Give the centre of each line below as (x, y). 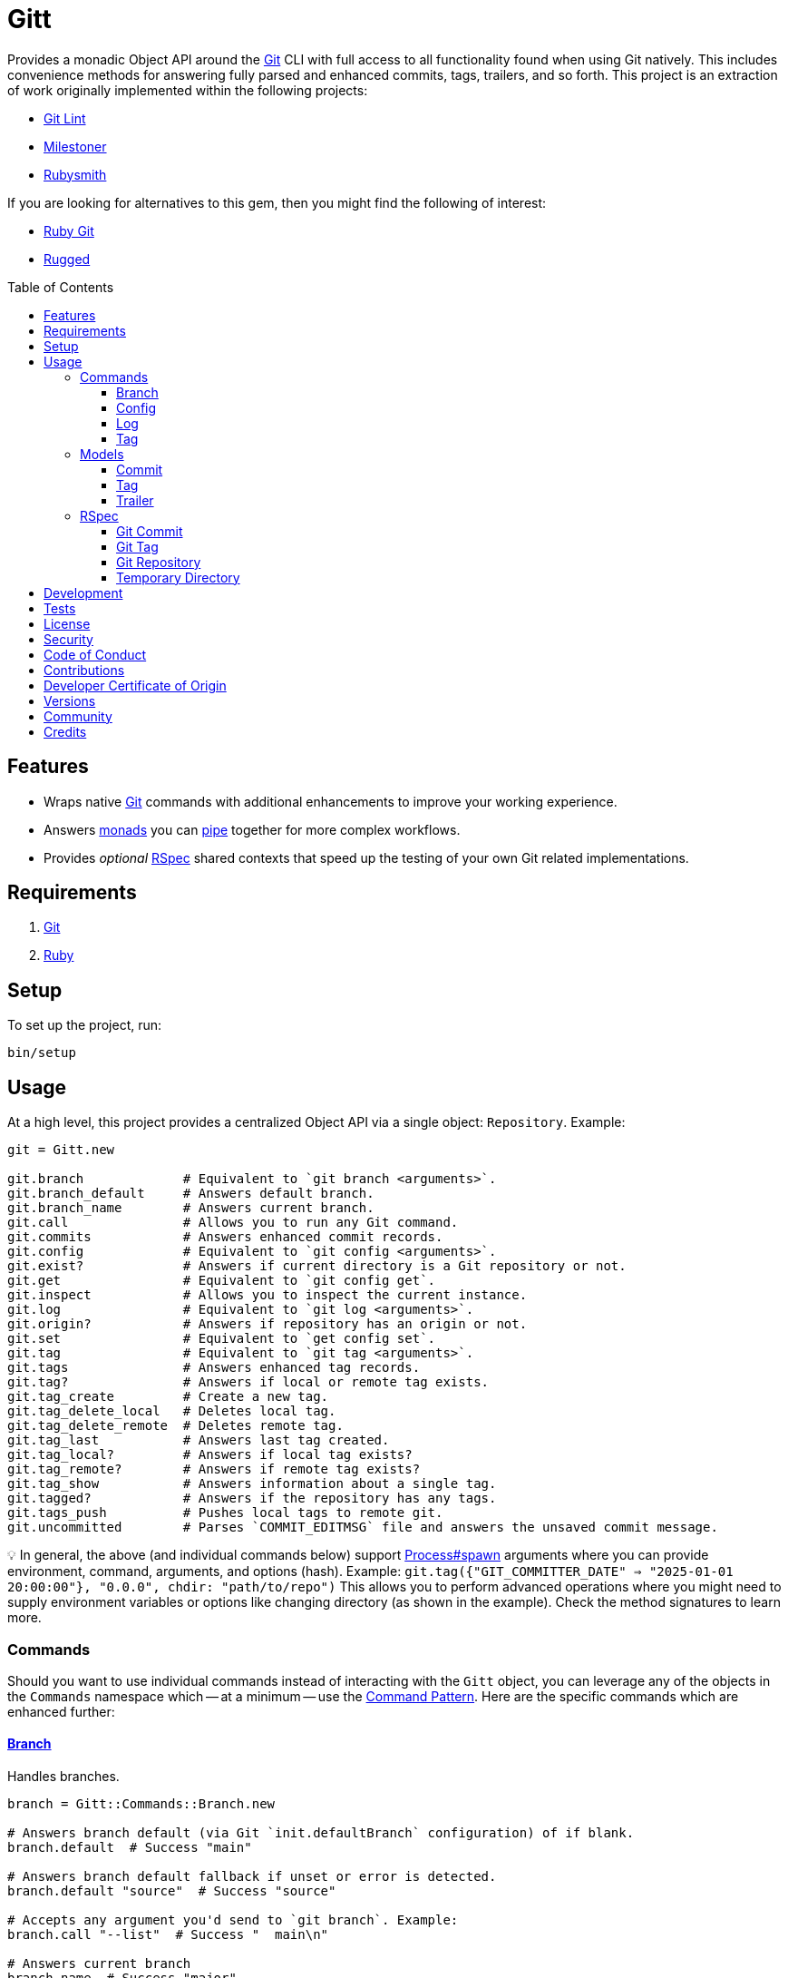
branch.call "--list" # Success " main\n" (168, 1935)
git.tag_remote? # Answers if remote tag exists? (214, 1469)
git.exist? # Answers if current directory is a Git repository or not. (317, 1266)
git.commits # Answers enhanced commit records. (225, 1237)
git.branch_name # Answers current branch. (191, 1208)
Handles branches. (63, 1777)
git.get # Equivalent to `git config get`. (222, 1281)
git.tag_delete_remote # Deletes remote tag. (175, 1426)
